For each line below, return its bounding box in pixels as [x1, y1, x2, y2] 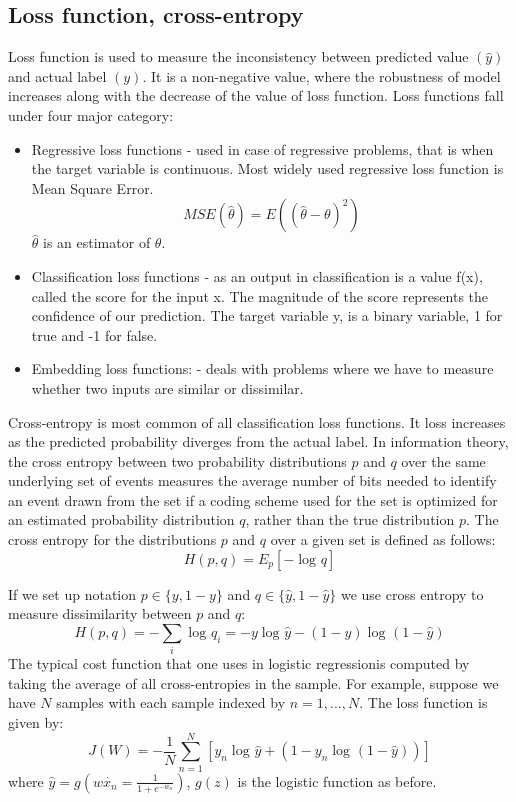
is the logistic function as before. [237, 770, 437, 791]
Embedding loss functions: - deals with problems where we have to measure [31, 358, 494, 379]
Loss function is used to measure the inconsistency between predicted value [8, 46, 469, 67]
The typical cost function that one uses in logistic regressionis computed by [8, 653, 470, 674]
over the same [401, 450, 486, 471]
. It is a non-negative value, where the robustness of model [142, 65, 501, 86]
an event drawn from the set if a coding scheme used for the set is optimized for [8, 489, 498, 510]
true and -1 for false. [31, 324, 158, 345]
